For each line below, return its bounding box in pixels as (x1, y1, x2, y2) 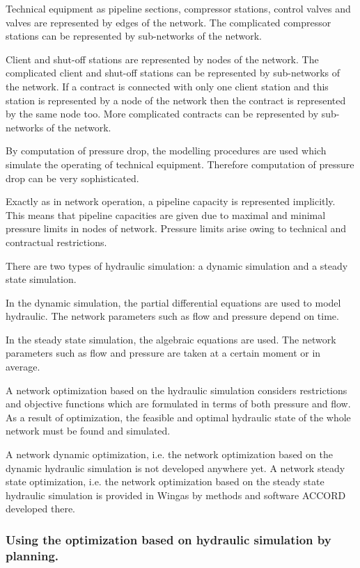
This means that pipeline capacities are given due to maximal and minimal (6, 207, 326, 222)
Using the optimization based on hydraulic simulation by (6, 530, 331, 548)
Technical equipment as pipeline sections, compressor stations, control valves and (6, 1, 351, 15)
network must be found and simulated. (6, 423, 171, 438)
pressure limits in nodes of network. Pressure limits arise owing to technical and (6, 221, 347, 236)
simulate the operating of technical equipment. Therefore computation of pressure (6, 156, 354, 171)
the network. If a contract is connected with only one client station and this (6, 79, 329, 93)
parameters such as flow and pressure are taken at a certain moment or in (6, 346, 321, 360)
